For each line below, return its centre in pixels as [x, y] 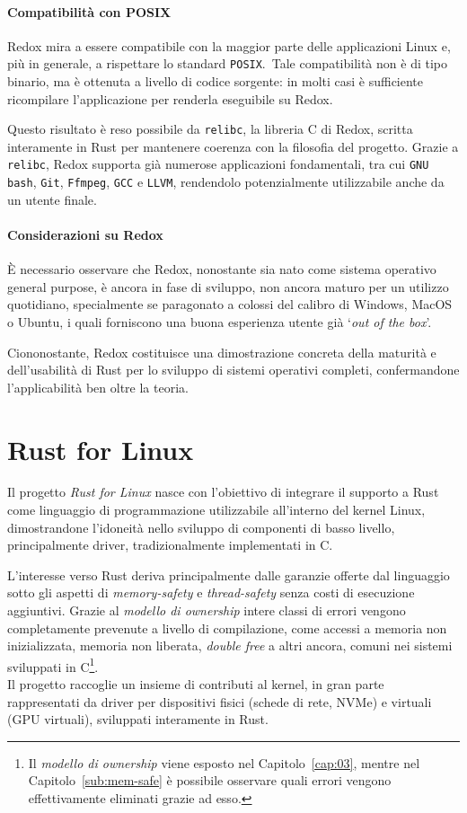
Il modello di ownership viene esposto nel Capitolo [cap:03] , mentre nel [224, 762]
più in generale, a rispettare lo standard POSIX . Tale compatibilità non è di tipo [227, 63]
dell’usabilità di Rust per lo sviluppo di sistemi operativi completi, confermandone [233, 370]
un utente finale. [52, 199]
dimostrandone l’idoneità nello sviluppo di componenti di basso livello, [201, 527]
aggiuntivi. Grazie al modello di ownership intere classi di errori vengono [207, 610]
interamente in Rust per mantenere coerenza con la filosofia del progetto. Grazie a [233, 146]
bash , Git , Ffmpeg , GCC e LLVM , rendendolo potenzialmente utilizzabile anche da [226, 182]
